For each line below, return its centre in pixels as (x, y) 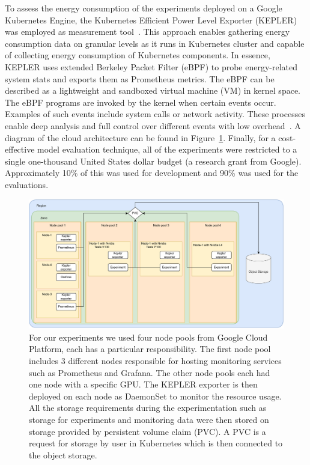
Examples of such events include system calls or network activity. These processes (155, 114)
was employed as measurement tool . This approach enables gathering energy (147, 32)
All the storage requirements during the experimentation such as (148, 408)
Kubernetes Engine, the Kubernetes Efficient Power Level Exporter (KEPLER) (151, 20)
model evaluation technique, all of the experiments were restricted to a (167, 149)
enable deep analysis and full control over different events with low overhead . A (153, 125)
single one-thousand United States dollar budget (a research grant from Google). (153, 161)
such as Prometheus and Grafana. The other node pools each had (150, 372)
